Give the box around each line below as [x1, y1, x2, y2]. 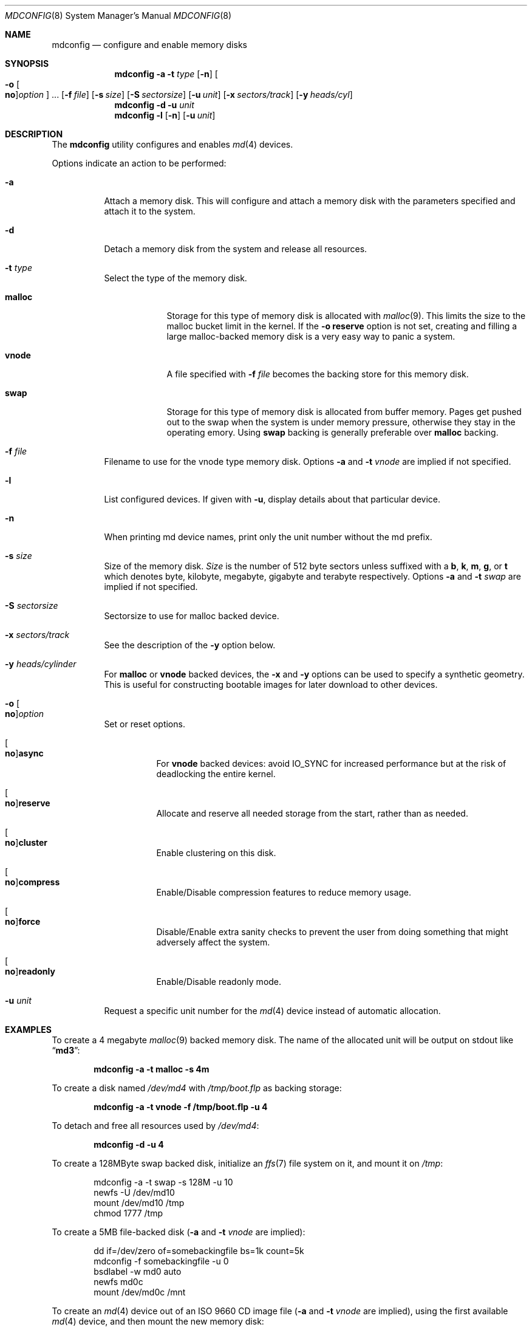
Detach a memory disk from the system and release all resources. [104, 244, 367, 254]
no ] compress [5, 877, 60, 887]
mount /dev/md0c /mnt [94, 1287, 186, 1297]
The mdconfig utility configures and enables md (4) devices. [52, 139, 293, 149]
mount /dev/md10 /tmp [94, 1198, 185, 1208]
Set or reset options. [104, 719, 185, 729]
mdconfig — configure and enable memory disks [52, 39, 247, 50]
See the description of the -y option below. [104, 640, 276, 650]
